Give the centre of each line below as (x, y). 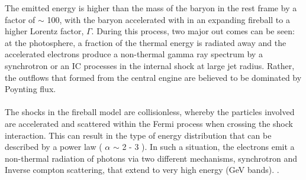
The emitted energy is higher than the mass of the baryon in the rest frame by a (151, 8)
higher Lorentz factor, (44, 31)
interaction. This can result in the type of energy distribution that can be (138, 135)
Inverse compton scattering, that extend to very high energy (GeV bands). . (142, 170)
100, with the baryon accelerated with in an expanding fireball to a (168, 19)
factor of (20, 19)
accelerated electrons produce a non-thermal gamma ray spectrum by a (134, 54)
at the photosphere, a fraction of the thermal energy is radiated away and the (146, 42)
